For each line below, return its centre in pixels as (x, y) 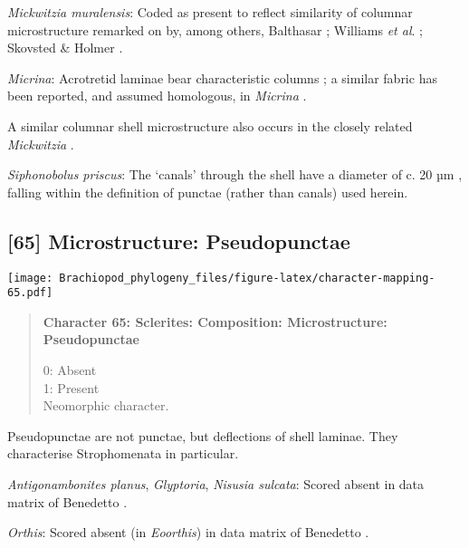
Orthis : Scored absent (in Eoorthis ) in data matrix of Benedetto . (188, 532)
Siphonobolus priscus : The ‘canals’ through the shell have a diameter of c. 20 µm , (235, 174)
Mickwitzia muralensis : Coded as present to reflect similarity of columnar (210, 12)
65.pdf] (30, 293)
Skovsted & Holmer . (65, 48)
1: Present (71, 387)
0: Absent (70, 370)
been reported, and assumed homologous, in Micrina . (157, 96)
